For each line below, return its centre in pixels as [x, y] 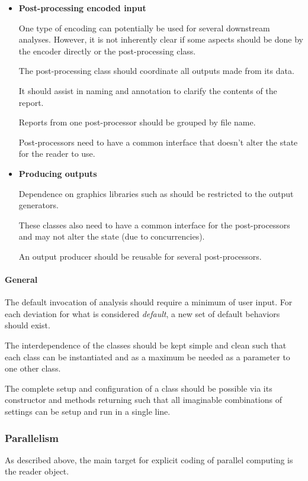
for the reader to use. [57, 154]
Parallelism [32, 438]
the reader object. [37, 471]
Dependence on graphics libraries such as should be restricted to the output [156, 193]
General [21, 280]
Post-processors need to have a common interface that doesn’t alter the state [158, 142]
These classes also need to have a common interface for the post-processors [154, 225]
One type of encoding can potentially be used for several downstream [144, 28]
